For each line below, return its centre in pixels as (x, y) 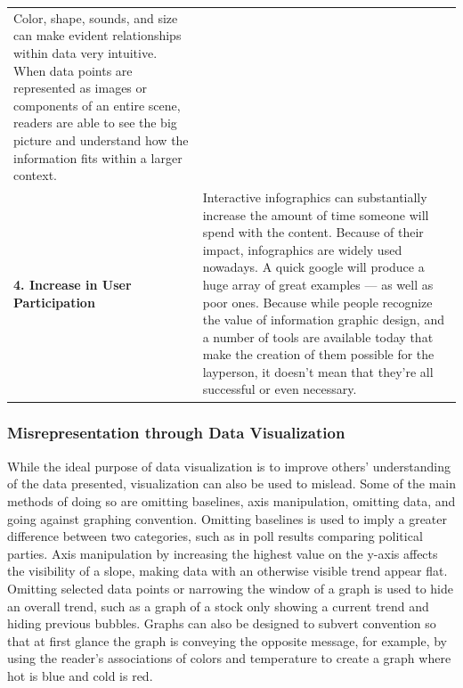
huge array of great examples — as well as (318, 284)
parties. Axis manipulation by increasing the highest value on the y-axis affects (223, 553)
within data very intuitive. (85, 52)
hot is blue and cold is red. (80, 675)
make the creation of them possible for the (318, 354)
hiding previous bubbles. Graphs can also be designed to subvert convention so (222, 623)
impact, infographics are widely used (302, 249)
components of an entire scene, (97, 105)
